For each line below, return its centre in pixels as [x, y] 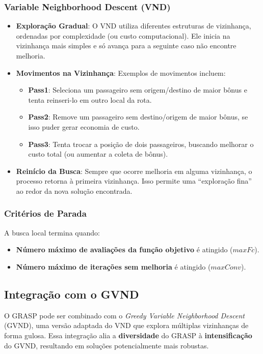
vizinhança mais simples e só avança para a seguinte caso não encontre [126, 46]
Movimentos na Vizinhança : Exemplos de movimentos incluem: [121, 72]
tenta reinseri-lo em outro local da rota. [90, 99]
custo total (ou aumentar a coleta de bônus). [98, 154]
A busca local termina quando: [52, 232]
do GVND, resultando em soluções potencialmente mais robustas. [107, 345]
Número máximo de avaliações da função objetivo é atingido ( [124, 249]
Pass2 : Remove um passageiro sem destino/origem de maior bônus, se [138, 117]
